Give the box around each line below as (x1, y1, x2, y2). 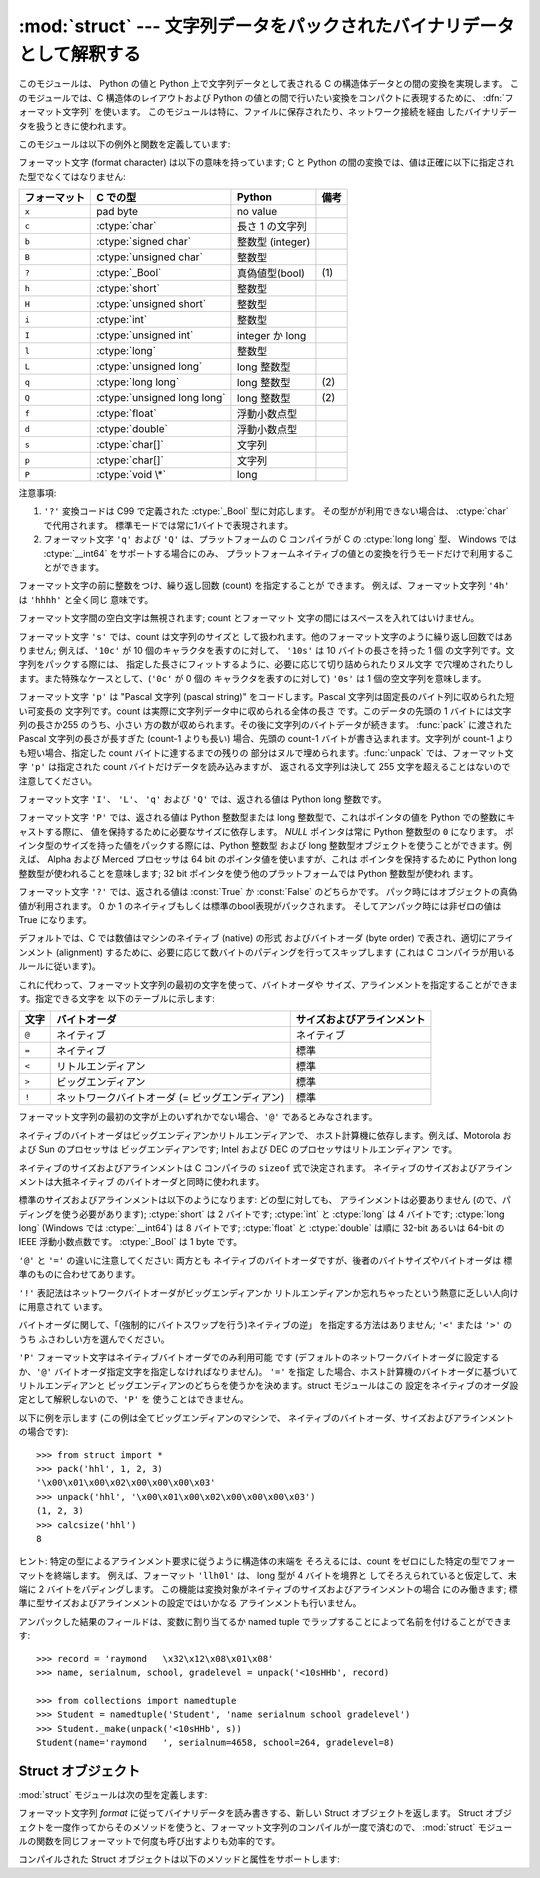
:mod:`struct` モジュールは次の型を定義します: (18, 1788, 208, 1800)
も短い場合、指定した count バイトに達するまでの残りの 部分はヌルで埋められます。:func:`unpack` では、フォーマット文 (18, 746, 514, 759)
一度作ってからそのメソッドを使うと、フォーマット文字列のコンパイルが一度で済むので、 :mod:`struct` (53, 1821, 476, 1833)
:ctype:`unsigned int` (96, 328, 194, 342)
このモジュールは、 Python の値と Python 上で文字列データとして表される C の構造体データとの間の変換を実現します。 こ (18, 78, 519, 90)
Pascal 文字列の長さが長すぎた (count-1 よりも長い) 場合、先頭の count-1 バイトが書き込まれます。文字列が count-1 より (18, 733, 514, 745)
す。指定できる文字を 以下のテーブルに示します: (18, 992, 215, 1004)
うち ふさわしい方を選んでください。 (18, 1333, 170, 1345)
